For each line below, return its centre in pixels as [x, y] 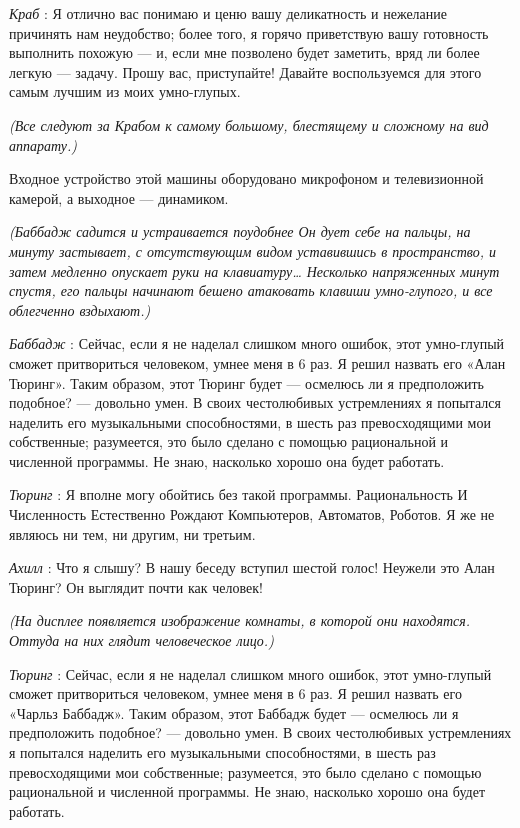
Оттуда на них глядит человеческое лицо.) [141, 640]
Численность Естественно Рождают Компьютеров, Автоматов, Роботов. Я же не [252, 514]
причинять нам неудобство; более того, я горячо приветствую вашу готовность [249, 32]
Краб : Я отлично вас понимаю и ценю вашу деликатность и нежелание [228, 13]
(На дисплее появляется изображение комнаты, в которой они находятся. [240, 620]
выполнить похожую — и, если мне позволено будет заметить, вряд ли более [244, 52]
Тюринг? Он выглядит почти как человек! [136, 586]
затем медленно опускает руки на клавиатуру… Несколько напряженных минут [254, 270]
